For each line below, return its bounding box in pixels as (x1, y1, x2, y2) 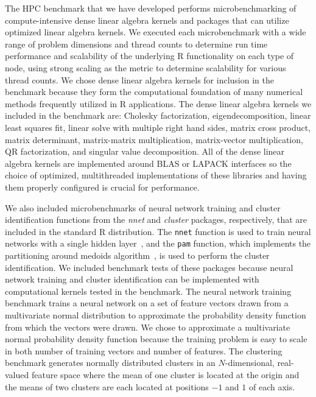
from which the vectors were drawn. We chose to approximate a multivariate (5, 320, 290, 333)
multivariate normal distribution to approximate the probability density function (5, 308, 306, 321)
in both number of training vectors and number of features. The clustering (5, 344, 283, 357)
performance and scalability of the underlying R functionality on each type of (5, 49, 294, 62)
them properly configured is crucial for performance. (5, 180, 200, 193)
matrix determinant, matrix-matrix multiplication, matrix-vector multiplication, (5, 133, 303, 146)
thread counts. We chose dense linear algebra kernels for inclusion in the (5, 73, 274, 86)
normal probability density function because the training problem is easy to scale (5, 332, 307, 345)
